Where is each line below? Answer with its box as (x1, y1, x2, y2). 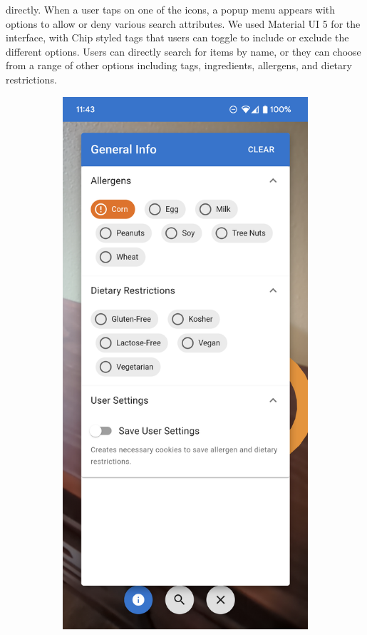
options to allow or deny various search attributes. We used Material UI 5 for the (6, 16, 361, 31)
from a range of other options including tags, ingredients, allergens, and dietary (6, 58, 352, 73)
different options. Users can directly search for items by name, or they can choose (6, 44, 361, 59)
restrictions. (6, 71, 57, 86)
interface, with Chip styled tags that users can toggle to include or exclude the (6, 30, 349, 45)
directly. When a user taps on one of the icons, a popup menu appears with (6, 2, 336, 16)
